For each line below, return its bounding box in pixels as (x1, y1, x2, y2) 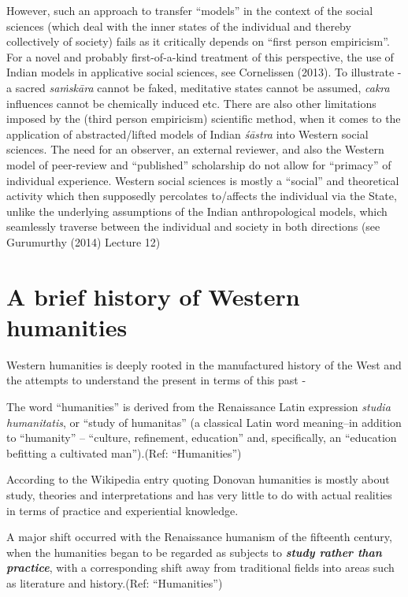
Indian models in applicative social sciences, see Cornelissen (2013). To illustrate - (6, 64, 402, 80)
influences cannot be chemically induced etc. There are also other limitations (6, 95, 376, 111)
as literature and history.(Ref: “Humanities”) (6, 574, 223, 591)
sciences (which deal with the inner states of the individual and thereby (6, 17, 351, 34)
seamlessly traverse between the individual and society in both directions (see (6, 218, 380, 235)
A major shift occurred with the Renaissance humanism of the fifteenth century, (6, 528, 392, 545)
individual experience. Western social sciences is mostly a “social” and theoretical (6, 172, 399, 188)
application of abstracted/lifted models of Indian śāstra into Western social (6, 125, 369, 142)
